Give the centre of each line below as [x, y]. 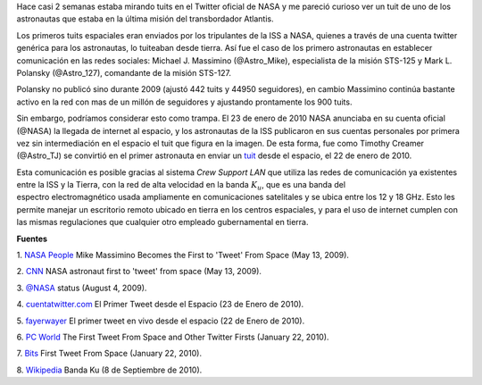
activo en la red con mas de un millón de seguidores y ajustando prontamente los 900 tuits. [184, 102]
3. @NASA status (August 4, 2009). [82, 288]
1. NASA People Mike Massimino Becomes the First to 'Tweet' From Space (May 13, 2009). [183, 255]
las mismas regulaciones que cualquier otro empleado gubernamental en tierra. [162, 222]
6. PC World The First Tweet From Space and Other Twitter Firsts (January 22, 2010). [173, 337]
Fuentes [32, 239]
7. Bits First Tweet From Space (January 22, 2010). [109, 354]
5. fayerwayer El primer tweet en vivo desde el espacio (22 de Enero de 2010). [161, 321]
